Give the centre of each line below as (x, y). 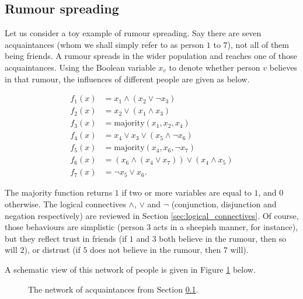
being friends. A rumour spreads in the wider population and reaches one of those (151, 56)
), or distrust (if (52, 250)
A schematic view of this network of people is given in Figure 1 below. (130, 269)
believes (283, 67)
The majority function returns (59, 192)
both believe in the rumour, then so (223, 238)
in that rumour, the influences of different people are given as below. (127, 79)
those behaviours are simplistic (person (74, 227)
